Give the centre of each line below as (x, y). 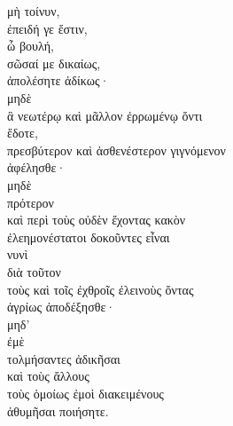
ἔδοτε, (23, 133)
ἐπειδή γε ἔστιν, (47, 28)
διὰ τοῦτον (34, 271)
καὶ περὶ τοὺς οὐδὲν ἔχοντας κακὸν (97, 220)
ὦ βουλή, (31, 46)
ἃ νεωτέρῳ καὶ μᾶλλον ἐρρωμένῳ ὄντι (105, 115)
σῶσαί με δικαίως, (54, 63)
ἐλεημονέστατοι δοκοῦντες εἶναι (89, 237)
